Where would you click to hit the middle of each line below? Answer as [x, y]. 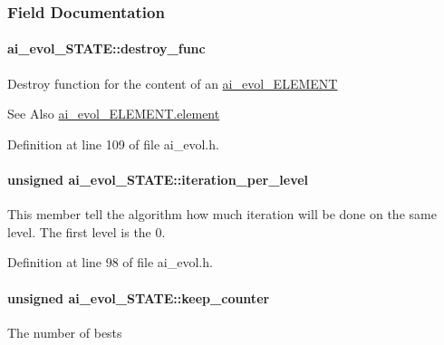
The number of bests [65, 332]
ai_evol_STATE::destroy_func [106, 48]
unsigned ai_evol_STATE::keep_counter [139, 297]
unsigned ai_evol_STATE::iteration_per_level [158, 180]
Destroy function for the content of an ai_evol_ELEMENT [173, 83]
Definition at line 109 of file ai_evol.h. [113, 144]
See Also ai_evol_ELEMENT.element [114, 114]
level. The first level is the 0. [87, 231]
